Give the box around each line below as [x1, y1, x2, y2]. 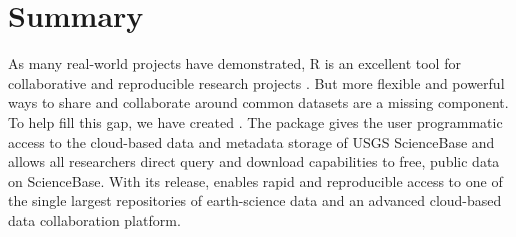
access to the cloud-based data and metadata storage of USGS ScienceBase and [8, 131, 495, 152]
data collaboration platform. [8, 209, 181, 230]
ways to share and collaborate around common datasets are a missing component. [8, 92, 509, 113]
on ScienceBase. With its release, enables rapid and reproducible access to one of [8, 170, 503, 191]
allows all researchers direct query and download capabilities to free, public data [8, 151, 500, 172]
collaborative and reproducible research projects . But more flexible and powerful [8, 72, 505, 93]
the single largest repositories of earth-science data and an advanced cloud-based [8, 190, 502, 211]
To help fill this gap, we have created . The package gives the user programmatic [8, 111, 503, 132]
